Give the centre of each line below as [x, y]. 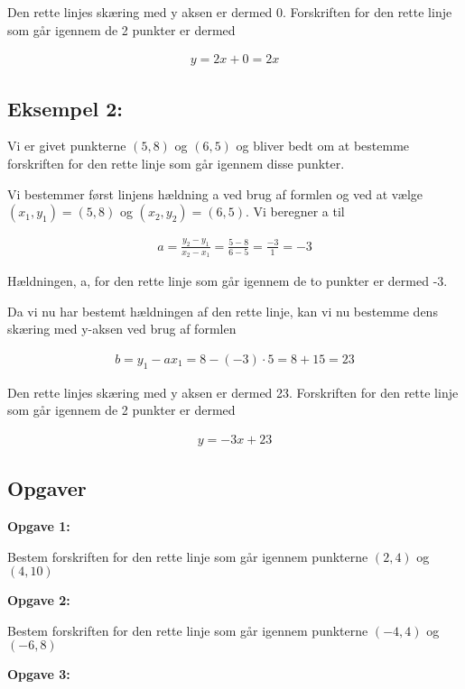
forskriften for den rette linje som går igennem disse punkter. [176, 164]
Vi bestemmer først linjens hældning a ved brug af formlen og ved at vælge [215, 193]
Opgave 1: [39, 526]
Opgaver [47, 488]
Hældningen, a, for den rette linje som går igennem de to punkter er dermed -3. [228, 280]
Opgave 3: [39, 674]
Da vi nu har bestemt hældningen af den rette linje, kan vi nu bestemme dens [223, 311]
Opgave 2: [39, 600]
